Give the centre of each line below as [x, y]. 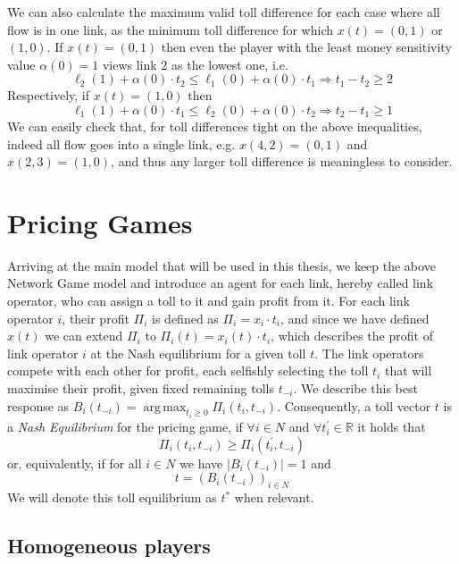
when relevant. [274, 497]
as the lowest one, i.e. [230, 64]
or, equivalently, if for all [75, 463]
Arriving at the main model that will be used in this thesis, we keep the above [221, 265]
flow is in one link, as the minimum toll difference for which [170, 29]
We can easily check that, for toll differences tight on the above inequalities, [215, 126]
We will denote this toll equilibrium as [112, 497]
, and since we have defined [355, 318]
